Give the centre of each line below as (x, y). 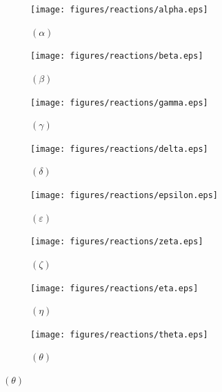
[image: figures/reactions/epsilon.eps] (124, 195)
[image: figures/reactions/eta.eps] (114, 288)
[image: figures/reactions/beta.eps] (117, 56)
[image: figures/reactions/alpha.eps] (119, 10)
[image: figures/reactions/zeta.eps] (117, 242)
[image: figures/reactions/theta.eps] (119, 334)
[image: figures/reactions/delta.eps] (119, 149)
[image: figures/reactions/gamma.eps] (119, 102)
